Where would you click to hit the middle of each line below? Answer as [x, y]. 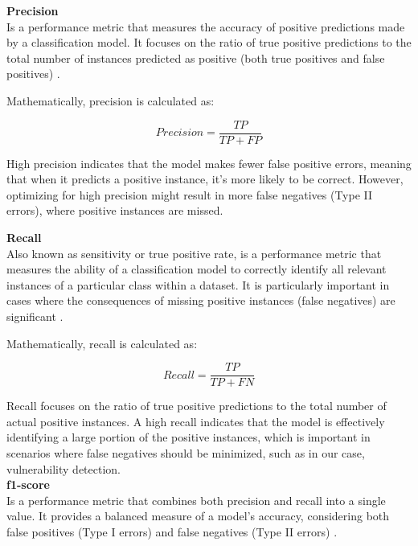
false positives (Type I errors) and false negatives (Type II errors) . [172, 531]
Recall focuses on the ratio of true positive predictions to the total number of [197, 406]
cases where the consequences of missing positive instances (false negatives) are [201, 300]
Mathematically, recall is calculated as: [102, 343]
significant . [35, 316]
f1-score [28, 484]
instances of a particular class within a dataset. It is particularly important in [198, 284]
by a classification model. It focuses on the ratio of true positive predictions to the [209, 42]
